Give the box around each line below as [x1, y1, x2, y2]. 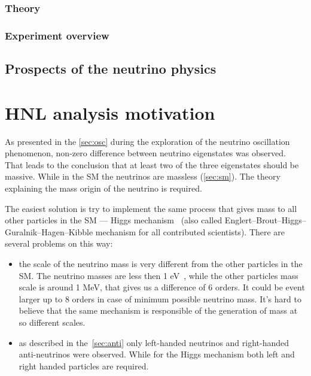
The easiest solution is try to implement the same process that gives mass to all [5, 202, 297, 214]
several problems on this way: [5, 237, 113, 250]
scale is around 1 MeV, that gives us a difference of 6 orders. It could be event [19, 281, 305, 293]
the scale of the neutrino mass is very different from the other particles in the [19, 257, 303, 269]
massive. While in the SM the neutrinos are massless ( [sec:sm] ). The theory [5, 170, 280, 183]
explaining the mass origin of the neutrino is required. [5, 181, 202, 194]
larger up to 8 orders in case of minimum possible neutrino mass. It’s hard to [19, 292, 301, 305]
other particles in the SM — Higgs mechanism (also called [5, 214, 222, 226]
